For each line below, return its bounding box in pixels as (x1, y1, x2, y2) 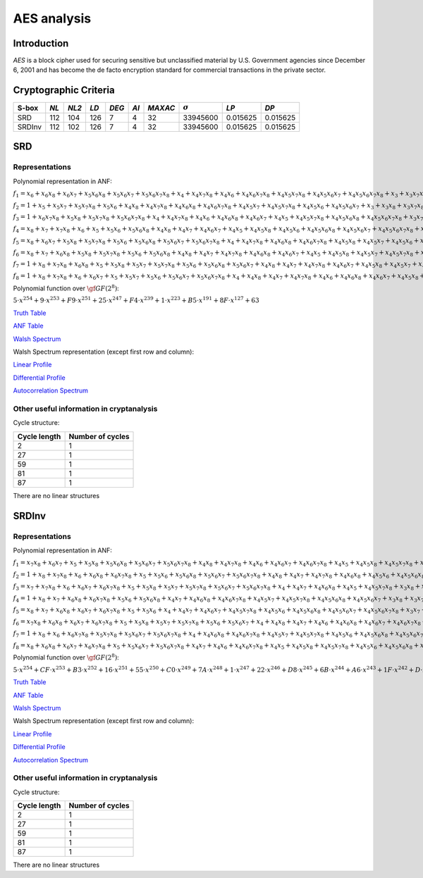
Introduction (13, 37, 69, 49)
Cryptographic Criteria (13, 85, 116, 97)
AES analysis (13, 11, 92, 26)
